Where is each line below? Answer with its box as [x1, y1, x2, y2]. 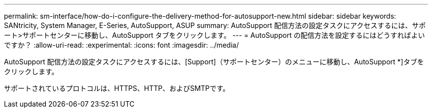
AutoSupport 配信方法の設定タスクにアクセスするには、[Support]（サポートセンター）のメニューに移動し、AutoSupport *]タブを [4, 57, 424, 66]
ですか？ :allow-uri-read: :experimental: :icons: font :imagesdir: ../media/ [4, 41, 239, 49]
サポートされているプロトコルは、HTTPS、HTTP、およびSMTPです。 [4, 84, 230, 92]
